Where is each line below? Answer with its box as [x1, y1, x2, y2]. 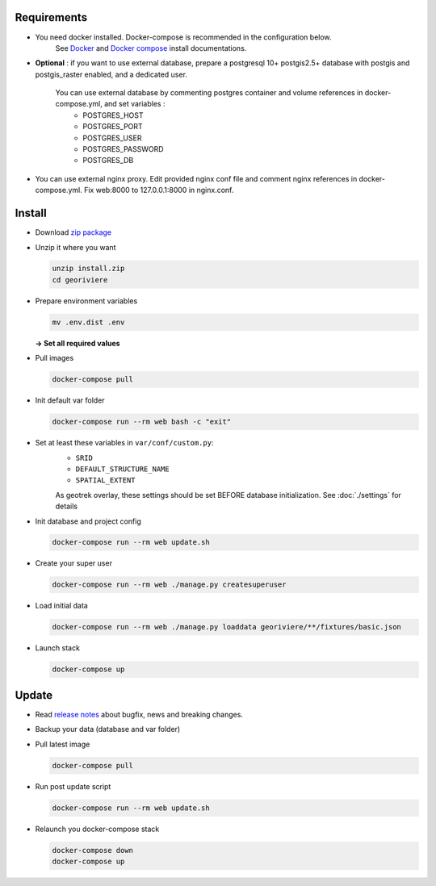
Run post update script [35, 781, 111, 791]
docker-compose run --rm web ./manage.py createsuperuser [52, 580, 287, 589]
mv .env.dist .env [52, 317, 125, 327]
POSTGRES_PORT [82, 122, 143, 132]
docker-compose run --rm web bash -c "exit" [52, 417, 232, 427]
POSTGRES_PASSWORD [82, 144, 165, 154]
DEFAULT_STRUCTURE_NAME [75, 464, 170, 474]
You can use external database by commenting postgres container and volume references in [55, 88, 363, 98]
